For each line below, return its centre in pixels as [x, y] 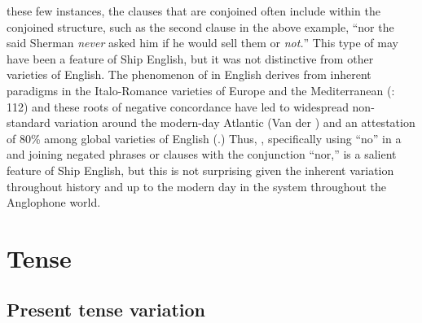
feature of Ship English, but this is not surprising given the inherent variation [200, 170]
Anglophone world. [54, 202]
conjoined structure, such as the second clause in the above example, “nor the [200, 26]
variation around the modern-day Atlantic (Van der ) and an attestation [235, 122]
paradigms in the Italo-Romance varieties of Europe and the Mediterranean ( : [201, 90]
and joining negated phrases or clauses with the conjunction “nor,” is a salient [202, 154]
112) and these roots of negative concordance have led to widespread [178, 106]
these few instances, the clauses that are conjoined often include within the [193, 11]
